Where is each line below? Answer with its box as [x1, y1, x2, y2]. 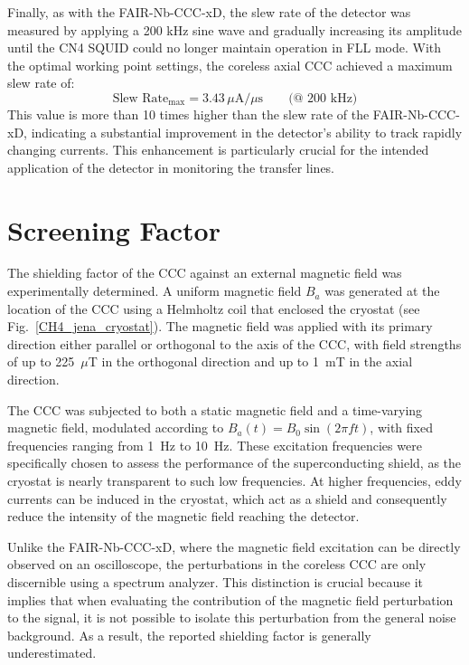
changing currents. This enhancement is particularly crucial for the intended [7, 140, 429, 159]
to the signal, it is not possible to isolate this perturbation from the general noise [7, 608, 456, 627]
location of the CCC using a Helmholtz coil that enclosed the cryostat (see [7, 299, 420, 318]
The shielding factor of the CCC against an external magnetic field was [7, 263, 402, 282]
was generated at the [324, 281, 440, 300]
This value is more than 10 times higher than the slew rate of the [7, 104, 370, 123]
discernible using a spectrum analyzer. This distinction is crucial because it [7, 572, 423, 591]
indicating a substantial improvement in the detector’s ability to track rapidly [31, 122, 463, 141]
